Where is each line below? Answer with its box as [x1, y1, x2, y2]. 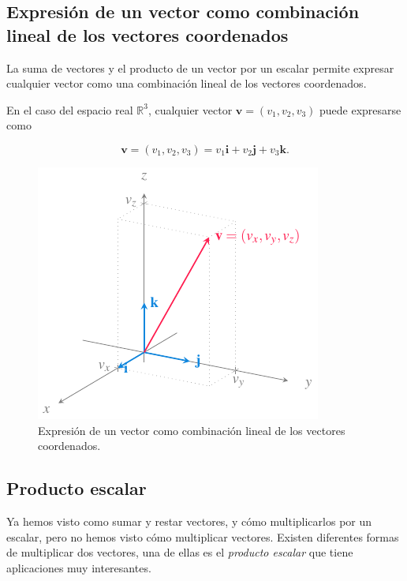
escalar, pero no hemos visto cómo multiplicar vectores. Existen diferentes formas [6, 528, 399, 545]
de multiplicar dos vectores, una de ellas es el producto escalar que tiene [6, 544, 353, 560]
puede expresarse [319, 101, 401, 118]
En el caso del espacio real [6, 101, 133, 118]
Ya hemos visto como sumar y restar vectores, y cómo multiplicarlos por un [6, 512, 372, 529]
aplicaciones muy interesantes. [6, 559, 151, 575]
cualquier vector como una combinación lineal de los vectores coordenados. [6, 75, 367, 92]
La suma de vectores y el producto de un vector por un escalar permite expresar [6, 59, 394, 76]
